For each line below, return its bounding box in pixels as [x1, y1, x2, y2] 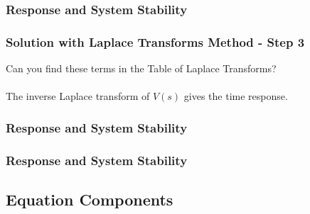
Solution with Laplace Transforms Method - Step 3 [6, 33, 305, 50]
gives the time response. [183, 89, 288, 103]
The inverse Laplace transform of [6, 89, 150, 103]
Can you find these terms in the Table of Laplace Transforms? [6, 61, 277, 76]
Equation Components [6, 188, 173, 210]
